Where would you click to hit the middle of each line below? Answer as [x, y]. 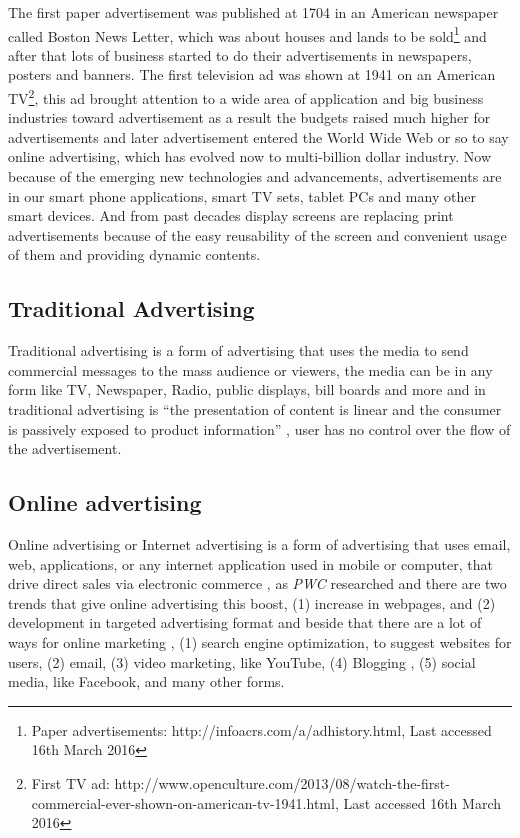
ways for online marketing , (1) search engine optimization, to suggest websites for [260, 641]
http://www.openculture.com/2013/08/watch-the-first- [282, 782]
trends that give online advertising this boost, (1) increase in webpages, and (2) [252, 602]
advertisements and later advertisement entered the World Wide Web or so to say [258, 136]
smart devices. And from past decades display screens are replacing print [231, 215]
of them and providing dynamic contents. [134, 254]
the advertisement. [65, 448]
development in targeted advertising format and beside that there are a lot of [245, 622]
